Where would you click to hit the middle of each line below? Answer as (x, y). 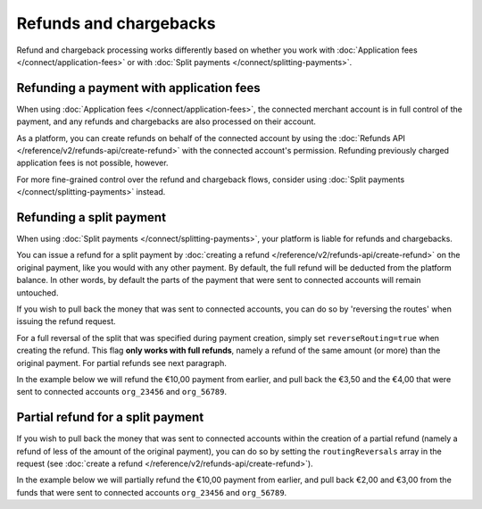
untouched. (37, 292)
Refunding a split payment (91, 217)
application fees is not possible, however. (92, 163)
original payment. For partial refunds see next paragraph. (121, 363)
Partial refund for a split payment (110, 417)
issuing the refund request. (66, 321)
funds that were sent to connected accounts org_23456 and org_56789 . (152, 492)
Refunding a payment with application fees (138, 88)
